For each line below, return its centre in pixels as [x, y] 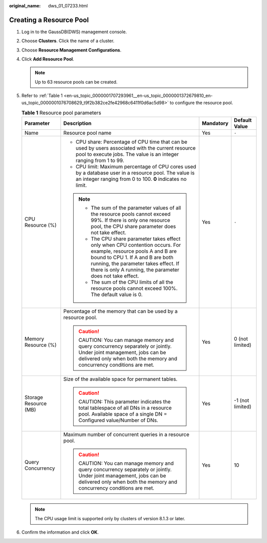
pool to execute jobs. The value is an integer [127, 155]
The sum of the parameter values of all [136, 208]
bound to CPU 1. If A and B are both [132, 258]
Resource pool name [88, 133]
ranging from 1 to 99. [100, 161]
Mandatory [215, 123]
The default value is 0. [117, 295]
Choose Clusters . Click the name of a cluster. [68, 41]
